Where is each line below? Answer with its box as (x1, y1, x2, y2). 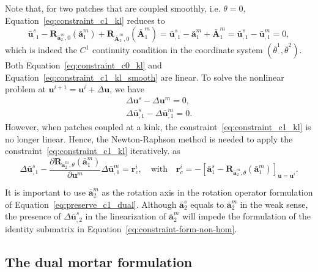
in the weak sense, (240, 197, 308, 210)
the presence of (5, 210, 61, 222)
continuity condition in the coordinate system (92, 43, 263, 56)
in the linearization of (85, 210, 166, 222)
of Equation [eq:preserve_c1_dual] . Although (5, 197, 177, 210)
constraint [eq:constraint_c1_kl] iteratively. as (5, 144, 180, 157)
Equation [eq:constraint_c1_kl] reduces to (5, 13, 165, 26)
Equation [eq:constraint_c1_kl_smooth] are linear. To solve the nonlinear (5, 70, 284, 83)
